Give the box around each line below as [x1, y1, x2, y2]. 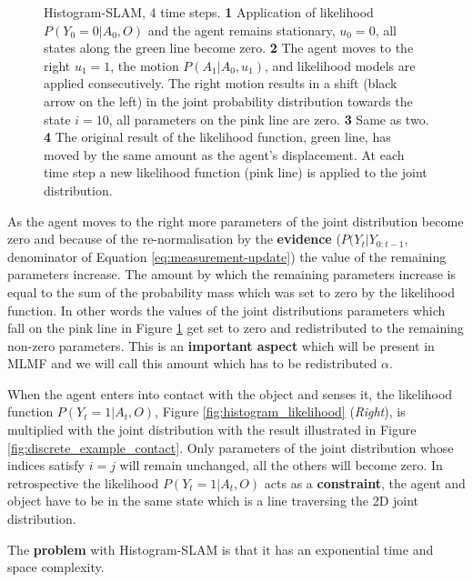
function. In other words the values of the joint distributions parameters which [7, 300, 446, 319]
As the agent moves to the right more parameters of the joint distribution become [7, 211, 464, 230]
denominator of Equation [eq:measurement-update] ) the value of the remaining [7, 246, 447, 266]
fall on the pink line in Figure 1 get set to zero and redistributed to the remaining [7, 318, 464, 337]
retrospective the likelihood [7, 473, 159, 492]
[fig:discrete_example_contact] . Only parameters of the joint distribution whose [7, 437, 454, 457]
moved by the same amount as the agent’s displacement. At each [44, 145, 405, 164]
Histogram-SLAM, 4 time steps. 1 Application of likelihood [44, 3, 374, 21]
